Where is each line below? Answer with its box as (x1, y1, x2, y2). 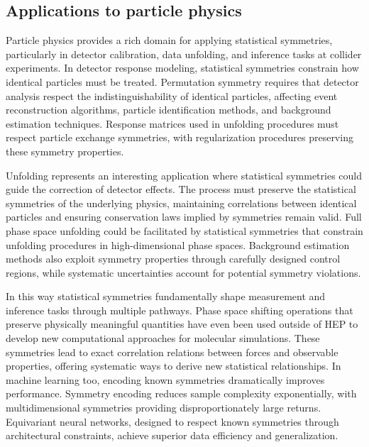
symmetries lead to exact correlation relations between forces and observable (6, 344, 338, 359)
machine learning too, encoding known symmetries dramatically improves (6, 372, 325, 387)
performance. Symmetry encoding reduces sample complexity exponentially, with (6, 386, 357, 401)
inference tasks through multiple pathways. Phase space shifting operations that (6, 302, 353, 317)
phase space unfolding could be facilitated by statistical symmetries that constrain (6, 223, 363, 238)
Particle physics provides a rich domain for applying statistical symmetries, (6, 33, 333, 48)
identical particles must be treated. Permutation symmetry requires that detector (6, 74, 359, 89)
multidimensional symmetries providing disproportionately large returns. (6, 400, 321, 415)
